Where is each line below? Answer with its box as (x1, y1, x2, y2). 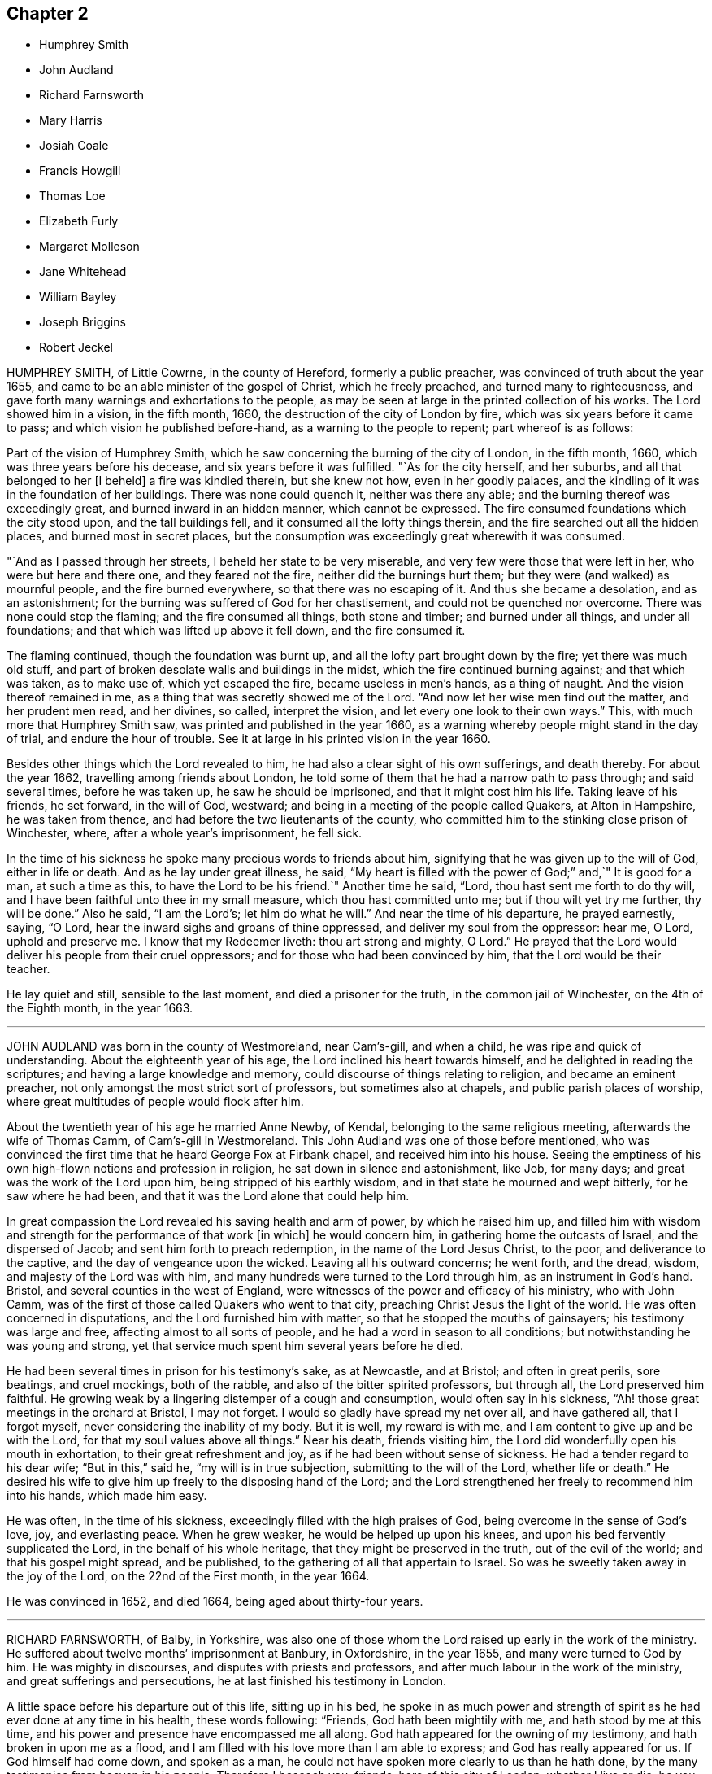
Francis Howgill (39, 164, 121, 178)
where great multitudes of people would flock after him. (7, 1095, 304, 1109)
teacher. (7, 962, 50, 977)
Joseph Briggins (39, 315, 126, 330)
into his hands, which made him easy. (7, 1488, 207, 1503)
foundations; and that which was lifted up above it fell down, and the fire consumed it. (7, 623, 466, 638)
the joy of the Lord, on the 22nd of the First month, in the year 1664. (7, 1569, 370, 1584)
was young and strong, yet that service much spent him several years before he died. (7, 1339, 464, 1353)
